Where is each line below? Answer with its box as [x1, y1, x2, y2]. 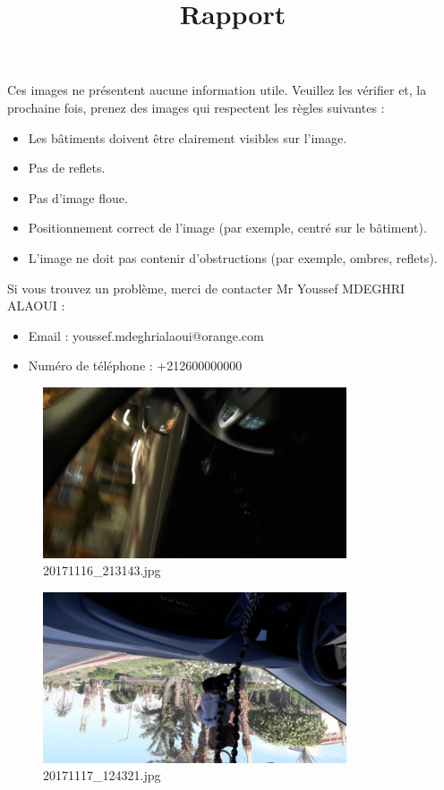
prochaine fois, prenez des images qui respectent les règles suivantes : [7, 98, 385, 116]
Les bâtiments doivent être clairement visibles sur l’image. [28, 128, 347, 147]
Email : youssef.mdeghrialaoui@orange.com [28, 326, 264, 344]
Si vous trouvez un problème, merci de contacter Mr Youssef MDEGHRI [7, 278, 406, 297]
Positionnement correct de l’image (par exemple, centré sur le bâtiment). [28, 218, 427, 237]
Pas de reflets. [28, 158, 106, 177]
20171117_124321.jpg [43, 766, 161, 785]
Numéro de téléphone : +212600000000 [28, 356, 243, 375]
